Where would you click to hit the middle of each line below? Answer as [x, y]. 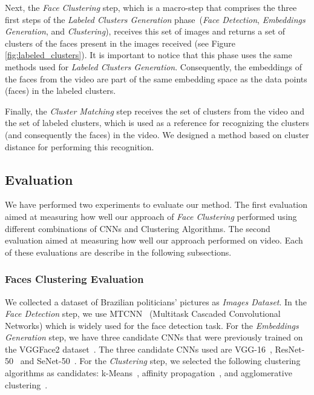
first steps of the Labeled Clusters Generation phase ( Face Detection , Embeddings [155, 19]
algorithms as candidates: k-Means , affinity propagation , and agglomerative [149, 373]
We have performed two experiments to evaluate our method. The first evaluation [156, 204]
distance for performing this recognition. [80, 146]
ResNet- [290, 349]
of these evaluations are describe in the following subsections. [118, 252]
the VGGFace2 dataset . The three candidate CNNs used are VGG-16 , [139, 349]
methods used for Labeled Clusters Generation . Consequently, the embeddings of [153, 66]
